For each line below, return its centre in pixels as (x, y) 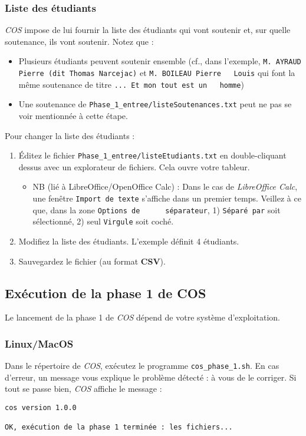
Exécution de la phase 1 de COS (106, 293)
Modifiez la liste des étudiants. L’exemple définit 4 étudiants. (129, 241)
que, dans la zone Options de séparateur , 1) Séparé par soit (157, 209)
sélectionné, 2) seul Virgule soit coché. (103, 221)
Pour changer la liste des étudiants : (70, 135)
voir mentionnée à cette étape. (73, 116)
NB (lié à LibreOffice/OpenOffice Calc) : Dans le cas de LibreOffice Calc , (165, 186)
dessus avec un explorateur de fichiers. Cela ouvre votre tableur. (134, 166)
